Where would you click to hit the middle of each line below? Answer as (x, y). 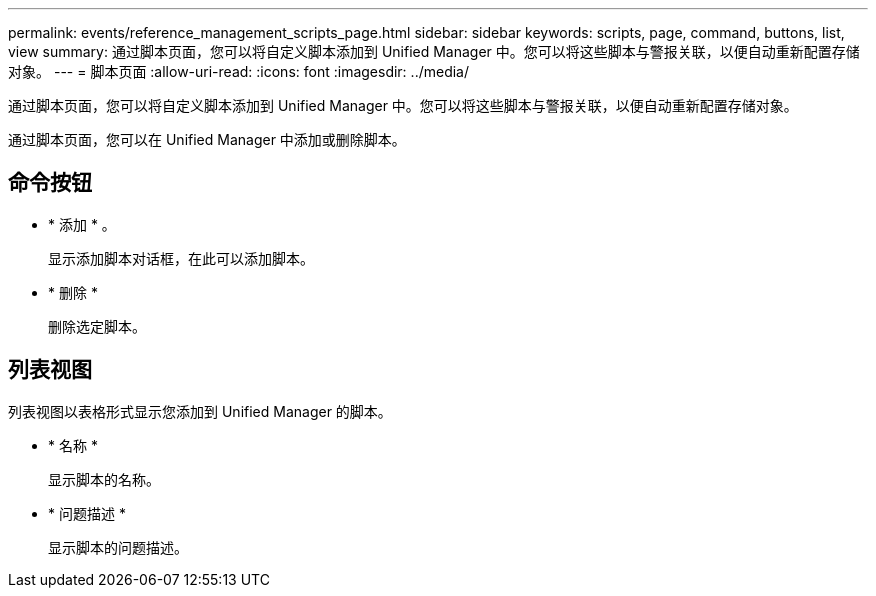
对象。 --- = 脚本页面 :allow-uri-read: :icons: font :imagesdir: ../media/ (239, 71)
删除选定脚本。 (97, 326)
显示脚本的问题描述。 (118, 547)
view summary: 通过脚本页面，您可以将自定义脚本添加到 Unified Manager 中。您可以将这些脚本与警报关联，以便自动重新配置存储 (434, 51)
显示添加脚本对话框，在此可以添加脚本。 (181, 258)
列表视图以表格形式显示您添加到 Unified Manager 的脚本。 (200, 411)
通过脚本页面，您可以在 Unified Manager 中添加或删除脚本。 (207, 139)
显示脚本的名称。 (104, 479)
